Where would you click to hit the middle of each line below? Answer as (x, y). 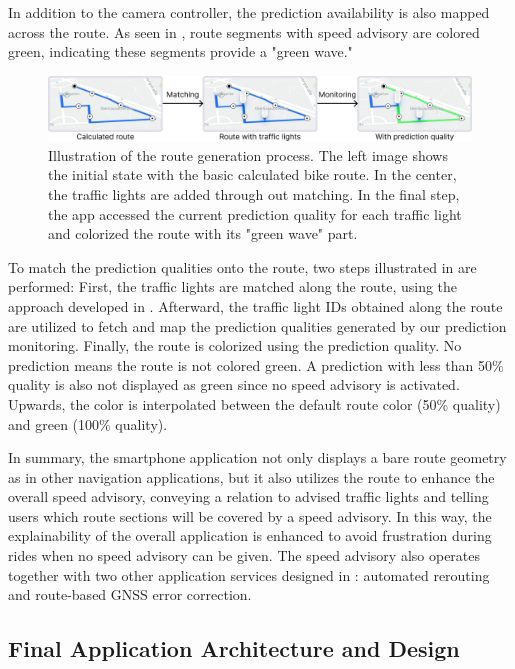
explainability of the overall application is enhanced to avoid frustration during (250, 535)
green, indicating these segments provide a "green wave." (180, 51)
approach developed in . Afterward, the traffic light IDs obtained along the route (255, 305)
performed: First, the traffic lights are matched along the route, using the (233, 286)
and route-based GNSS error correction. (130, 594)
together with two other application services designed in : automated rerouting (249, 574)
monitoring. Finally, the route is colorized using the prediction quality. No (235, 345)
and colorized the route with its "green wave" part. (203, 233)
